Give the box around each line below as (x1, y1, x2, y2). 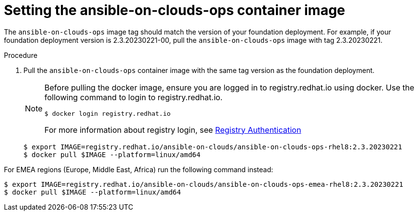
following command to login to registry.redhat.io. (44, 92, 223, 102)
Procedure (4, 51, 38, 59)
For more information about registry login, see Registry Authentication (44, 125, 301, 135)
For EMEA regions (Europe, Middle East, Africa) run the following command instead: (4, 165, 273, 174)
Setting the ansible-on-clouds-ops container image (4, 2, 345, 18)
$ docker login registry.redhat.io (44, 109, 171, 117)
